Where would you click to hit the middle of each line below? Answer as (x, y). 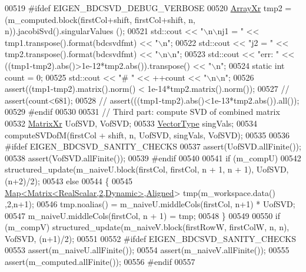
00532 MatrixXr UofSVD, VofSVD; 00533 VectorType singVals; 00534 (131, 123)
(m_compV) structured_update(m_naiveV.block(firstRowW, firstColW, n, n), (147, 227)
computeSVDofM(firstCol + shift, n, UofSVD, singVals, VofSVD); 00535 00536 (147, 135)
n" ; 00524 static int (250, 65)
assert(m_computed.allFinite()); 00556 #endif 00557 (100, 262)
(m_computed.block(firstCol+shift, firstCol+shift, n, (100, 19)
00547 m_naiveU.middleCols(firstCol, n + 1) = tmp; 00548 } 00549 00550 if (143, 215)
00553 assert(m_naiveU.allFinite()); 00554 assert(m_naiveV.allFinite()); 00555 (147, 250)
